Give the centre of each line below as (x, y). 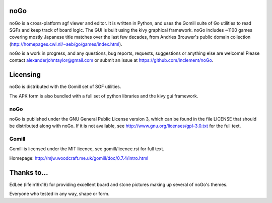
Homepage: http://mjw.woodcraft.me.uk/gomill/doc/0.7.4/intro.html (79, 158)
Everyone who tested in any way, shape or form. (59, 194)
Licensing (25, 75)
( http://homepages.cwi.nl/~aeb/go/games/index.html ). (66, 44)
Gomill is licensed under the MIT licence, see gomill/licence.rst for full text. (87, 149)
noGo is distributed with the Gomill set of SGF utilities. (65, 87)
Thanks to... (29, 173)
